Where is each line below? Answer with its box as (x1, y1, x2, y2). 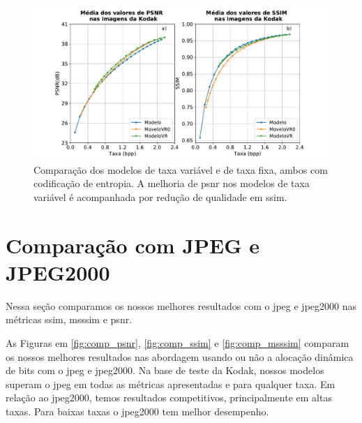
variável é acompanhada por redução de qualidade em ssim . (33, 189, 287, 204)
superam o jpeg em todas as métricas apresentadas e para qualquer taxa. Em (6, 376, 335, 391)
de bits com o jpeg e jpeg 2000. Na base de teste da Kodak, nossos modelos (6, 363, 324, 378)
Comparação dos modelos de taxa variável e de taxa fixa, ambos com (33, 162, 328, 177)
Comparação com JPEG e (6, 230, 260, 259)
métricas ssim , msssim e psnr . (6, 312, 133, 327)
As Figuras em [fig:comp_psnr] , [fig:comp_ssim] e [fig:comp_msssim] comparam (6, 335, 349, 350)
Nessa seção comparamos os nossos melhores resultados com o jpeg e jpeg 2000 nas (6, 298, 357, 313)
